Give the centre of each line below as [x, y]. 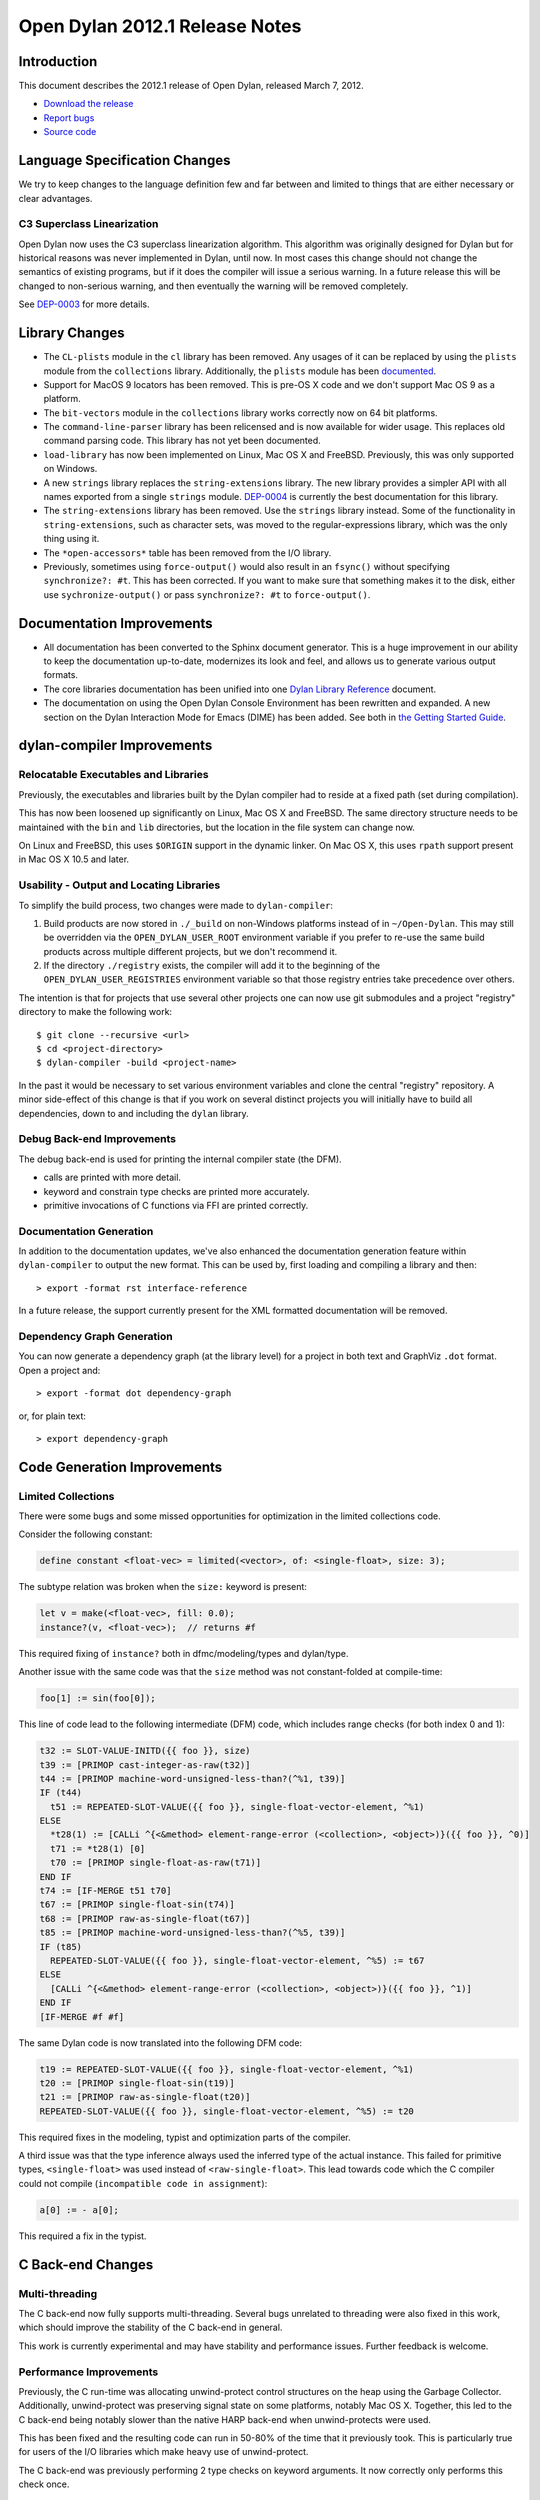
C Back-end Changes [86, 2264]
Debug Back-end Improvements [97, 1139]
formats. [61, 675]
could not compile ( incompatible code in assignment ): [143, 2183]
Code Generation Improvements [120, 1466]
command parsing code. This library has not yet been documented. [182, 441]
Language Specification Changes [124, 160]
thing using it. [71, 539]
